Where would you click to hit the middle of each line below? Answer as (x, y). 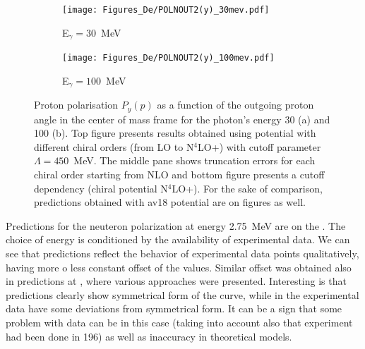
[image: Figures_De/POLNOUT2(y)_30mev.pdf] (166, 10)
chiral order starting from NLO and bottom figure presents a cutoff (179, 174)
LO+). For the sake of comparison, (247, 188)
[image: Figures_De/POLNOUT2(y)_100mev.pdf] (168, 58)
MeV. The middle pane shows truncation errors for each (195, 160)
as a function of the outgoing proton (235, 105)
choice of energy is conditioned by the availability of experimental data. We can (178, 239)
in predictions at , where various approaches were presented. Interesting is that (176, 281)
